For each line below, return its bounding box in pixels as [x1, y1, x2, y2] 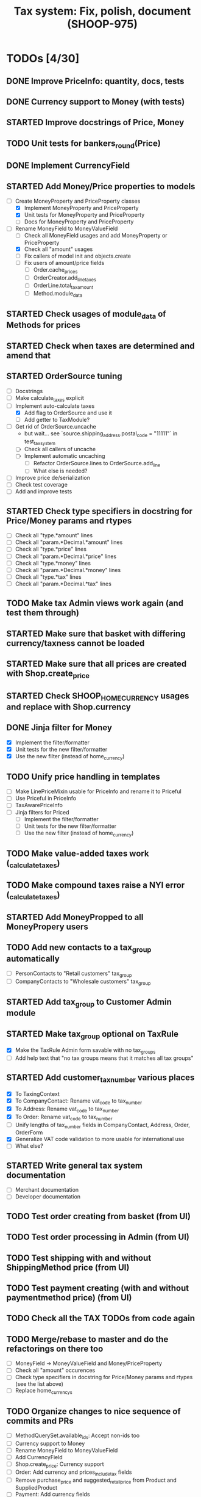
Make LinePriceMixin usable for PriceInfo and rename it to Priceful [15, 788, 182, 795]
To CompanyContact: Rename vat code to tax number [15, 1097, 142, 1106]
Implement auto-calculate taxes [15, 402, 95, 410]
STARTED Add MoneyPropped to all [6, 912, 144, 922]
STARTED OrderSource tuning [6, 371, 123, 382]
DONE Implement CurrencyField [6, 161, 130, 171]
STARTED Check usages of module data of [6, 309, 166, 321]
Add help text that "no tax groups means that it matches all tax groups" [15, 1054, 194, 1062]
